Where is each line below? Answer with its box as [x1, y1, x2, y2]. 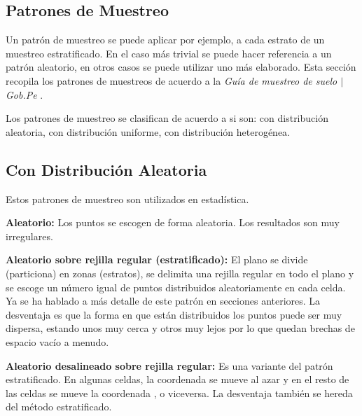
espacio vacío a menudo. [6, 334, 109, 349]
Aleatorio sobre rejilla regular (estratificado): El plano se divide [6, 252, 308, 267]
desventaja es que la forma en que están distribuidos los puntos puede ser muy [6, 307, 342, 321]
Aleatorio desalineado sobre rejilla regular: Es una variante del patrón [6, 358, 333, 373]
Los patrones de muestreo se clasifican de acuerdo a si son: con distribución [6, 111, 328, 125]
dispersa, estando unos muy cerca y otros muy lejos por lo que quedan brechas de [6, 321, 355, 335]
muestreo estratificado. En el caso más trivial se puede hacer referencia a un [6, 46, 332, 60]
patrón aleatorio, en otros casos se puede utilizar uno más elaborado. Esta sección [6, 60, 356, 74]
